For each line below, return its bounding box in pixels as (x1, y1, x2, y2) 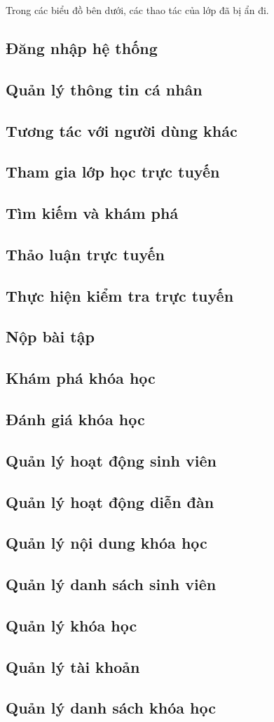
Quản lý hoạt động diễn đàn (6, 490, 214, 512)
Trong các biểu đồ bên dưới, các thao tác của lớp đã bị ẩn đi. (6, 3, 269, 17)
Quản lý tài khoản (6, 655, 140, 677)
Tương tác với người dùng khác (6, 119, 238, 141)
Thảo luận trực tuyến (6, 243, 165, 265)
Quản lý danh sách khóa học (6, 697, 217, 718)
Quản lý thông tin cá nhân (6, 78, 203, 100)
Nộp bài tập (6, 326, 95, 347)
